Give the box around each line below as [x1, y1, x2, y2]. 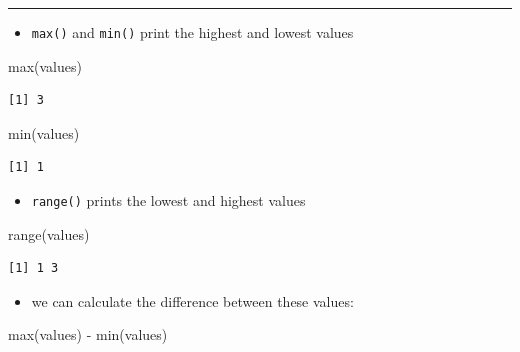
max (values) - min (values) [8, 324, 168, 345]
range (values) [8, 223, 90, 244]
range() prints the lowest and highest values [31, 190, 306, 211]
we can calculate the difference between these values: [31, 290, 354, 311]
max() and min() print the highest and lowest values [31, 22, 354, 42]
